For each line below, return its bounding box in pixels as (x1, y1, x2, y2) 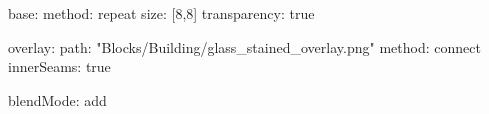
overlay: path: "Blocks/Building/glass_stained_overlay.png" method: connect (8, 36, 481, 57)
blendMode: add (8, 89, 107, 110)
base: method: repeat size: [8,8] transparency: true (8, 3, 315, 23)
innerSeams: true (8, 56, 111, 77)
